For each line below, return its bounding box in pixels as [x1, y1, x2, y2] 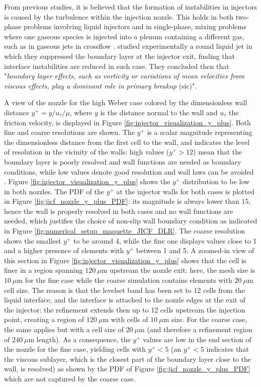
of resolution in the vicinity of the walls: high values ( [4, 146, 169, 157]
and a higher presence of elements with [4, 245, 124, 256]
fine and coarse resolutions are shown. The [4, 127, 135, 137]
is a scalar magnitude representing [147, 127, 252, 137]
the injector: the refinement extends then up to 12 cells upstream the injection [4, 304, 245, 315]
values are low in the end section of [143, 334, 251, 344]
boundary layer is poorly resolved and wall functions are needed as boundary [4, 156, 241, 167]
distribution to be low [183, 176, 250, 187]
